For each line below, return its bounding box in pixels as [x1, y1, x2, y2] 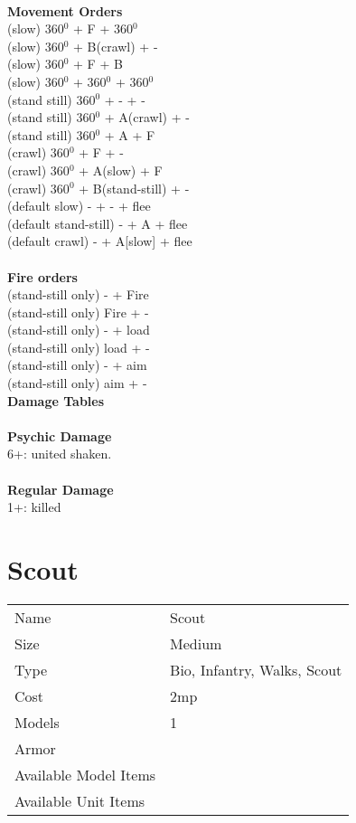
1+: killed [7, 497, 61, 516]
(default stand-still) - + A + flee [7, 213, 188, 232]
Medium [170, 632, 222, 654]
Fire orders [7, 267, 78, 286]
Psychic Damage [7, 426, 112, 445]
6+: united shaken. [7, 444, 112, 463]
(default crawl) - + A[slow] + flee [7, 232, 192, 251]
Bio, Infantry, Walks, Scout [170, 658, 342, 680]
